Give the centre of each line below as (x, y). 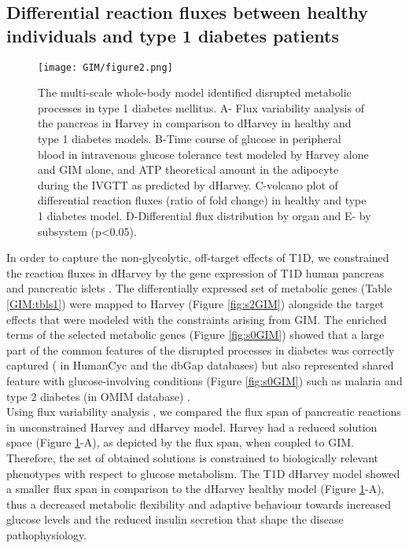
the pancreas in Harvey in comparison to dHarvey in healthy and (195, 123)
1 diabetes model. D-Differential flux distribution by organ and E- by (204, 215)
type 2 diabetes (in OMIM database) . (98, 396)
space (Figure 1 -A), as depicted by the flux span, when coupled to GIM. (180, 442)
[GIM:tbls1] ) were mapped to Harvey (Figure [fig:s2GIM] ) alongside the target (195, 303)
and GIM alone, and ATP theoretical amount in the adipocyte (188, 169)
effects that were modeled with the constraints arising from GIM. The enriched (197, 319)
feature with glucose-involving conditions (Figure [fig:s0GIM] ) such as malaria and (204, 380)
